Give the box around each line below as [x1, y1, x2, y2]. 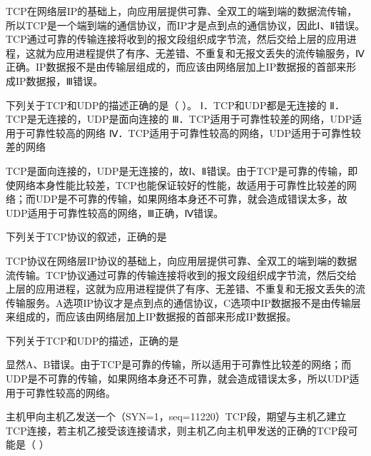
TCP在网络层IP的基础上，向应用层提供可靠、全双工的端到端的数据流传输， [6, 4, 357, 18]
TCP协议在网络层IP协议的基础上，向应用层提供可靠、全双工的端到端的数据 [6, 253, 357, 268]
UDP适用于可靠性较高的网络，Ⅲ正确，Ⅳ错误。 [6, 205, 224, 220]
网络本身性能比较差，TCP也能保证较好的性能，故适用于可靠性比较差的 [15, 177, 347, 192]
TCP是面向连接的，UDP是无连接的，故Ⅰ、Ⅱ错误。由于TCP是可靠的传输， [6, 163, 348, 178]
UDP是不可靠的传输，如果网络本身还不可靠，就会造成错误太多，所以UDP [6, 371, 350, 386]
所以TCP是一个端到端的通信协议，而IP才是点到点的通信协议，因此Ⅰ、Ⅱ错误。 [6, 17, 365, 32]
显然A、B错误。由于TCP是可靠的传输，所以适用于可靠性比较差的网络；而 [6, 357, 352, 372]
